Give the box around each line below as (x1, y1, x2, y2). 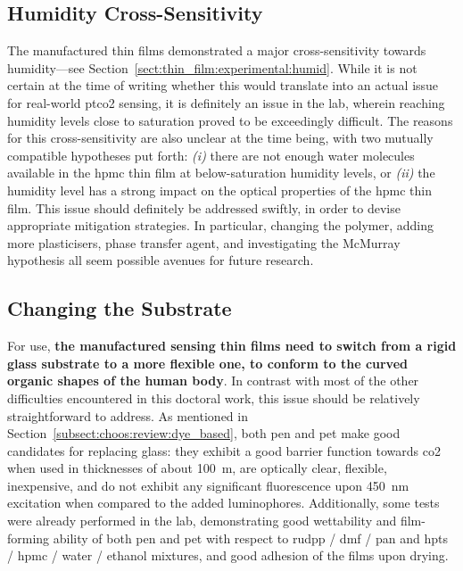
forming (7, 528, 50, 547)
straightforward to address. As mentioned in (7, 406, 248, 425)
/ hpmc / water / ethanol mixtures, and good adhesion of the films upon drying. (7, 546, 449, 565)
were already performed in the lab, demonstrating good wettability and (7, 511, 397, 530)
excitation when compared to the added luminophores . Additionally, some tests (7, 493, 440, 512)
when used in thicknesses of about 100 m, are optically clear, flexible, (7, 459, 387, 477)
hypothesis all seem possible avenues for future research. (7, 251, 314, 269)
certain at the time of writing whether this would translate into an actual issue (7, 76, 439, 95)
